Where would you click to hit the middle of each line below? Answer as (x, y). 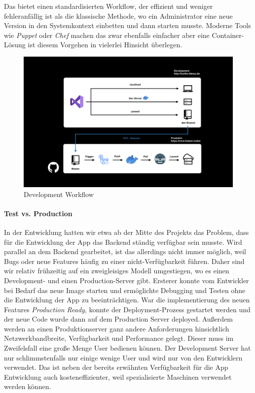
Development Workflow (59, 194)
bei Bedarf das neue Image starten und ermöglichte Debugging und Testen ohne (125, 290)
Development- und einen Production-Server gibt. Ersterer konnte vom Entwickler (127, 280)
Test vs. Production (38, 213)
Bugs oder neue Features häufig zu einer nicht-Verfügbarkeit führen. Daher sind (124, 261)
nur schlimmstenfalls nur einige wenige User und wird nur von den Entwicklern (123, 357)
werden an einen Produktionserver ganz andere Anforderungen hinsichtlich (117, 328)
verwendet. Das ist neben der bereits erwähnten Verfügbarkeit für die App (116, 367)
